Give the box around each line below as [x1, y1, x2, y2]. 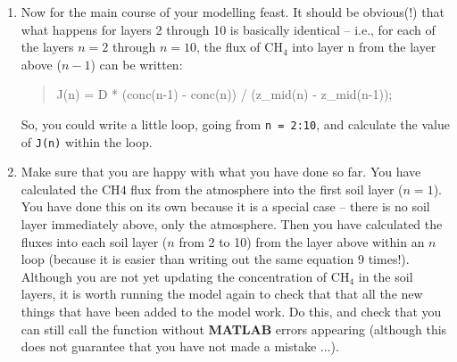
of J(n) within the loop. [21, 132, 153, 151]
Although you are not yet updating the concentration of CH [21, 267, 350, 285]
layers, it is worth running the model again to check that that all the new [21, 284, 423, 303]
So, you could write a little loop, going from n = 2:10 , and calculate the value [21, 114, 450, 133]
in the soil [358, 267, 413, 285]
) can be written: [90, 54, 183, 73]
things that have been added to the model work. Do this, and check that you [21, 302, 442, 321]
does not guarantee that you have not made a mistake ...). [21, 337, 339, 356]
